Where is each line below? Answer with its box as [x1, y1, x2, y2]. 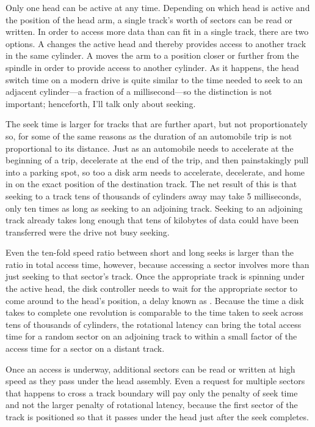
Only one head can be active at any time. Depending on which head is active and [5, 1, 310, 13]
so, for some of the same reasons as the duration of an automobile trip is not [5, 129, 292, 142]
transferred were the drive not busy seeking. [5, 225, 170, 238]
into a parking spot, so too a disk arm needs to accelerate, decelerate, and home [5, 165, 305, 178]
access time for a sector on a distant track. [5, 342, 165, 355]
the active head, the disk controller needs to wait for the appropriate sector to [5, 282, 298, 295]
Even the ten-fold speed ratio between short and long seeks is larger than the [5, 246, 294, 259]
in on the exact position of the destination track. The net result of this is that [5, 177, 297, 190]
